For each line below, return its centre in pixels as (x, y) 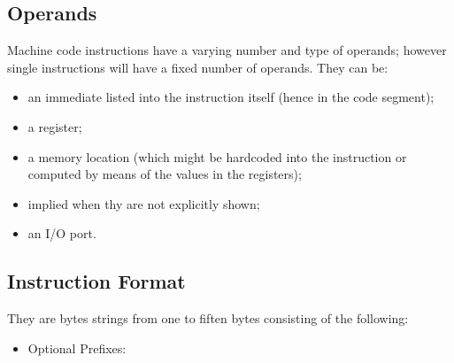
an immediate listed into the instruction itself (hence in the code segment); (231, 97)
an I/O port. (62, 233)
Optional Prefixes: (77, 348)
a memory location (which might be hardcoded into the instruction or (217, 156)
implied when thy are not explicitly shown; (144, 203)
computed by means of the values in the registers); (165, 174)
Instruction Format (96, 281)
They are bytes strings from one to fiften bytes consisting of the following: (208, 318)
